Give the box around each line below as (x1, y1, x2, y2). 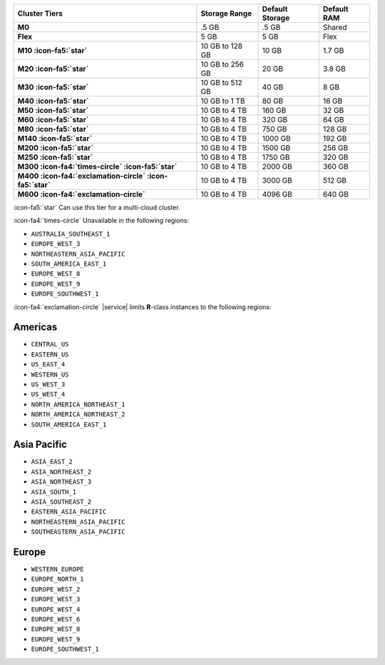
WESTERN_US (31, 370, 69, 379)
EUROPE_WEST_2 (31, 585, 81, 593)
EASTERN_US (31, 350, 69, 359)
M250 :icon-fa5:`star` (17, 152, 93, 162)
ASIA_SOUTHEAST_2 (31, 498, 92, 506)
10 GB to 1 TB (200, 96, 245, 106)
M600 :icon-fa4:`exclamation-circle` (17, 189, 145, 199)
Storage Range (200, 9, 252, 18)
